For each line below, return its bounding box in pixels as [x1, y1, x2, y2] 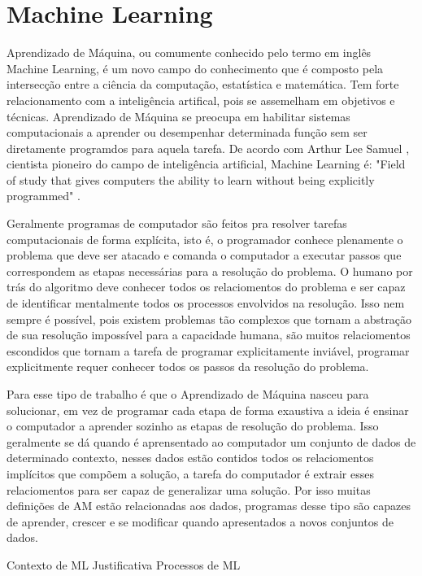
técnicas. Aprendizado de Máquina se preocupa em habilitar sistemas [7, 107, 350, 124]
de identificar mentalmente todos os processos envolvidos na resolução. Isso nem [7, 295, 405, 312]
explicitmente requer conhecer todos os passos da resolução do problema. [7, 358, 369, 375]
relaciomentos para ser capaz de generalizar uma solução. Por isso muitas [7, 481, 371, 498]
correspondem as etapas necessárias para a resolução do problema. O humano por [7, 262, 413, 279]
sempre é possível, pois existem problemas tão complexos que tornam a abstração [7, 310, 412, 327]
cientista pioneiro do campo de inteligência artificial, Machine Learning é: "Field [7, 155, 406, 172]
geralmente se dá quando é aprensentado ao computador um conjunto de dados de [7, 433, 416, 450]
